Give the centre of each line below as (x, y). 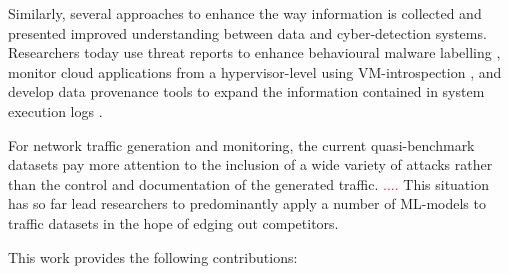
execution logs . (55, 110)
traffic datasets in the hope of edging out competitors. (173, 222)
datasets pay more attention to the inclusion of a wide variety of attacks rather (250, 164)
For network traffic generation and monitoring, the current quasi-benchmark (241, 144)
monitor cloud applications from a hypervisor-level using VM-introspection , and (255, 71)
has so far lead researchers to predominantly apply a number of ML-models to (247, 203)
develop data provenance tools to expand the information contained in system (246, 91)
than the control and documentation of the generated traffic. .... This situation (248, 183)
